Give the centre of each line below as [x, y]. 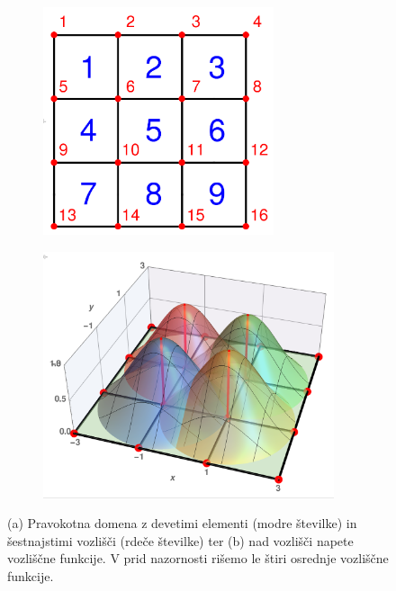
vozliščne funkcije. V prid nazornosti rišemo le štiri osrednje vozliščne [198, 558]
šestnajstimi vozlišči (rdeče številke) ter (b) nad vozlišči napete [180, 540]
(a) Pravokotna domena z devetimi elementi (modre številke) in [182, 523]
